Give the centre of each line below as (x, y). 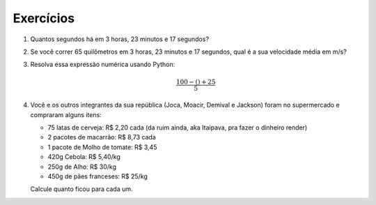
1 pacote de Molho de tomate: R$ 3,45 (102, 147)
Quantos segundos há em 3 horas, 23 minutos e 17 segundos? (119, 39)
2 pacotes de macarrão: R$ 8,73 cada (102, 137)
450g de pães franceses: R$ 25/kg (97, 176)
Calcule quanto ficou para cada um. (81, 189)
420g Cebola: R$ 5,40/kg (84, 157)
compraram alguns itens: (66, 114)
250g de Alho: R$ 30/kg (82, 167)
